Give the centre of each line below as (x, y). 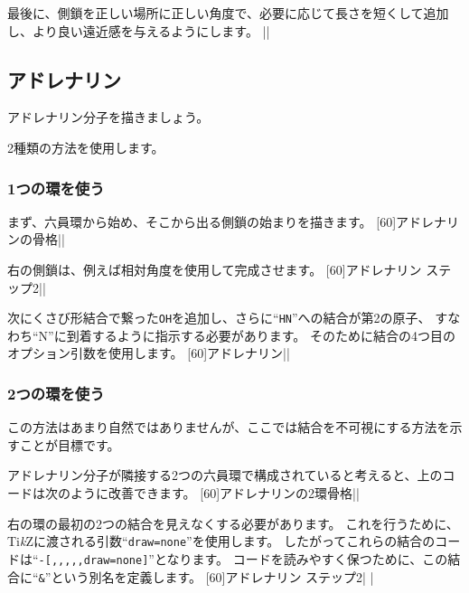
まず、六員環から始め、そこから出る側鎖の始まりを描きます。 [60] (202, 221)
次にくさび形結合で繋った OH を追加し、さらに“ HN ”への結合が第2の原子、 (219, 318)
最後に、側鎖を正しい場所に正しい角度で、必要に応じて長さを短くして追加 (228, 13)
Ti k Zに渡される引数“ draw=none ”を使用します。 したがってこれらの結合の (221, 541)
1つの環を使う (56, 188)
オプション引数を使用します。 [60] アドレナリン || (149, 353)
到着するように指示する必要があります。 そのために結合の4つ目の (261, 335)
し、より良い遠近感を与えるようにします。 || (139, 30)
